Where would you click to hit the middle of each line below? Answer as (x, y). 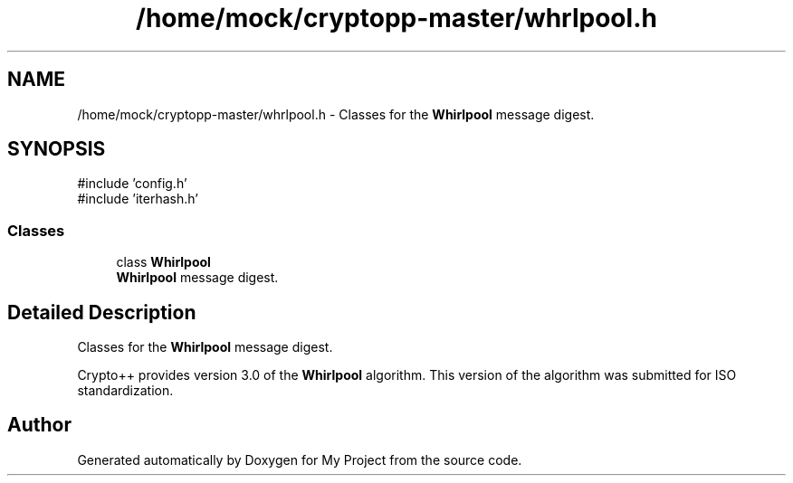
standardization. (125, 391)
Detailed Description (102, 312)
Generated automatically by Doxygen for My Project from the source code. (300, 459)
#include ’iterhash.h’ (138, 199)
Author (39, 425)
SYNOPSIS (57, 149)
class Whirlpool (163, 262)
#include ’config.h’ (132, 184)
